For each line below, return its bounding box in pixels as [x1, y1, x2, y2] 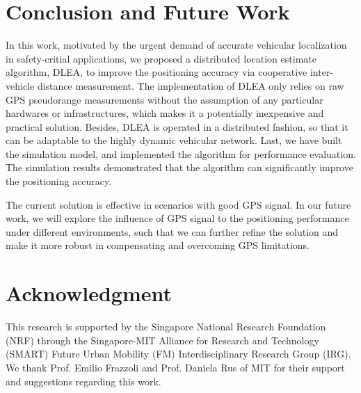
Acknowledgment [6, 279, 172, 307]
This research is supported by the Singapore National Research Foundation [6, 319, 326, 334]
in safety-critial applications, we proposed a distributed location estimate [6, 51, 316, 65]
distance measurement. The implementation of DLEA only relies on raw [37, 78, 344, 93]
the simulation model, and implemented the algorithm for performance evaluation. [6, 146, 356, 161]
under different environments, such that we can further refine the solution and [6, 224, 339, 239]
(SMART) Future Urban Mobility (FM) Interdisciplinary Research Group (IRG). [6, 346, 351, 361]
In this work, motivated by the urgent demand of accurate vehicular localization [6, 38, 347, 52]
